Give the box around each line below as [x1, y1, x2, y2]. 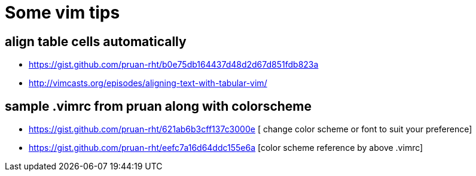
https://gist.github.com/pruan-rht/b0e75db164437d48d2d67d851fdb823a [29, 59, 319, 70]
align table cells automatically [5, 34, 187, 49]
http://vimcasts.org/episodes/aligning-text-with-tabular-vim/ [29, 78, 267, 89]
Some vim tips [5, 2, 120, 23]
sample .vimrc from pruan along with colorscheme [5, 98, 312, 114]
